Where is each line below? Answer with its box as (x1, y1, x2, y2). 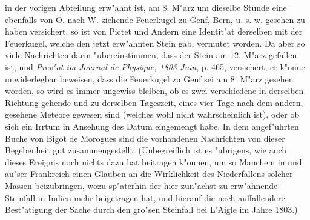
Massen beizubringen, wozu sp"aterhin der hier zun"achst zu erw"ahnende (5, 179, 278, 192)
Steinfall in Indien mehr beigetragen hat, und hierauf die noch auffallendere (5, 191, 285, 204)
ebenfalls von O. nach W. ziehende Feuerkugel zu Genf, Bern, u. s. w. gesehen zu (5, 13, 305, 25)
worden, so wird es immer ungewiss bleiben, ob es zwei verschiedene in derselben (5, 84, 304, 97)
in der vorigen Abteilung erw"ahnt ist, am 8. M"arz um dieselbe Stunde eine (5, 1, 287, 13)
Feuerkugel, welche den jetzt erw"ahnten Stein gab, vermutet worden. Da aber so (5, 36, 305, 49)
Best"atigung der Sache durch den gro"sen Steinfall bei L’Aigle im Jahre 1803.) (5, 203, 298, 216)
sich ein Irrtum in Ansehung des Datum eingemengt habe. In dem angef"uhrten (5, 119, 299, 132)
